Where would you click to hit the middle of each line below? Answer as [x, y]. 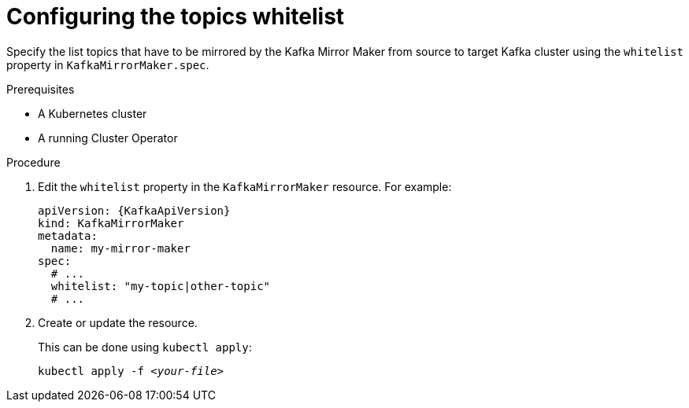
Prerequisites [41, 89]
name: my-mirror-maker [120, 248]
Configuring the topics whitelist [176, 17]
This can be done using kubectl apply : [145, 347]
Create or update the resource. [118, 322]
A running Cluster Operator [108, 138]
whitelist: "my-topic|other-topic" [161, 286]
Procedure [33, 162]
